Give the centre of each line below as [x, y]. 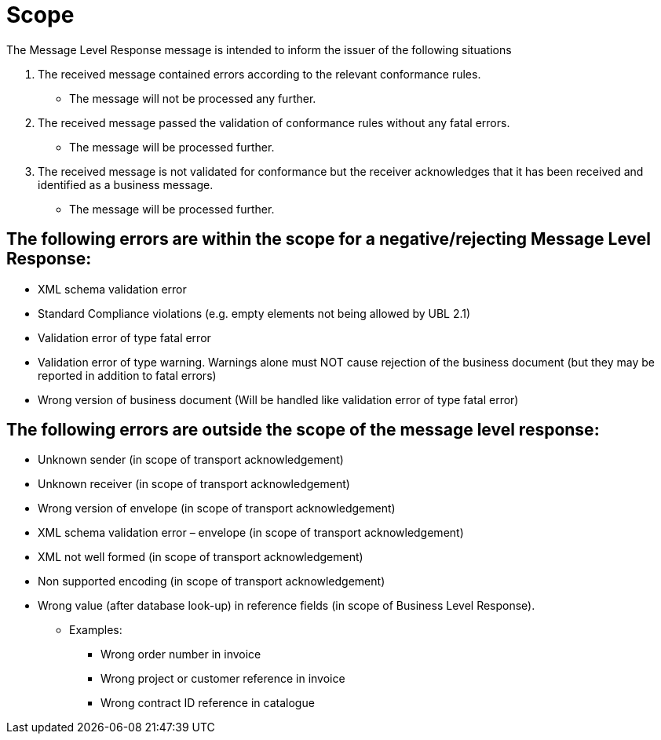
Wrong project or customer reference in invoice [223, 679]
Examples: [96, 630]
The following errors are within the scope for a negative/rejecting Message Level [329, 239]
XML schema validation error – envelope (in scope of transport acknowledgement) [251, 533]
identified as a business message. [126, 184]
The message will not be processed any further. [193, 98]
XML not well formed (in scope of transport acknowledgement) [201, 557]
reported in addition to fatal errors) [127, 375]
